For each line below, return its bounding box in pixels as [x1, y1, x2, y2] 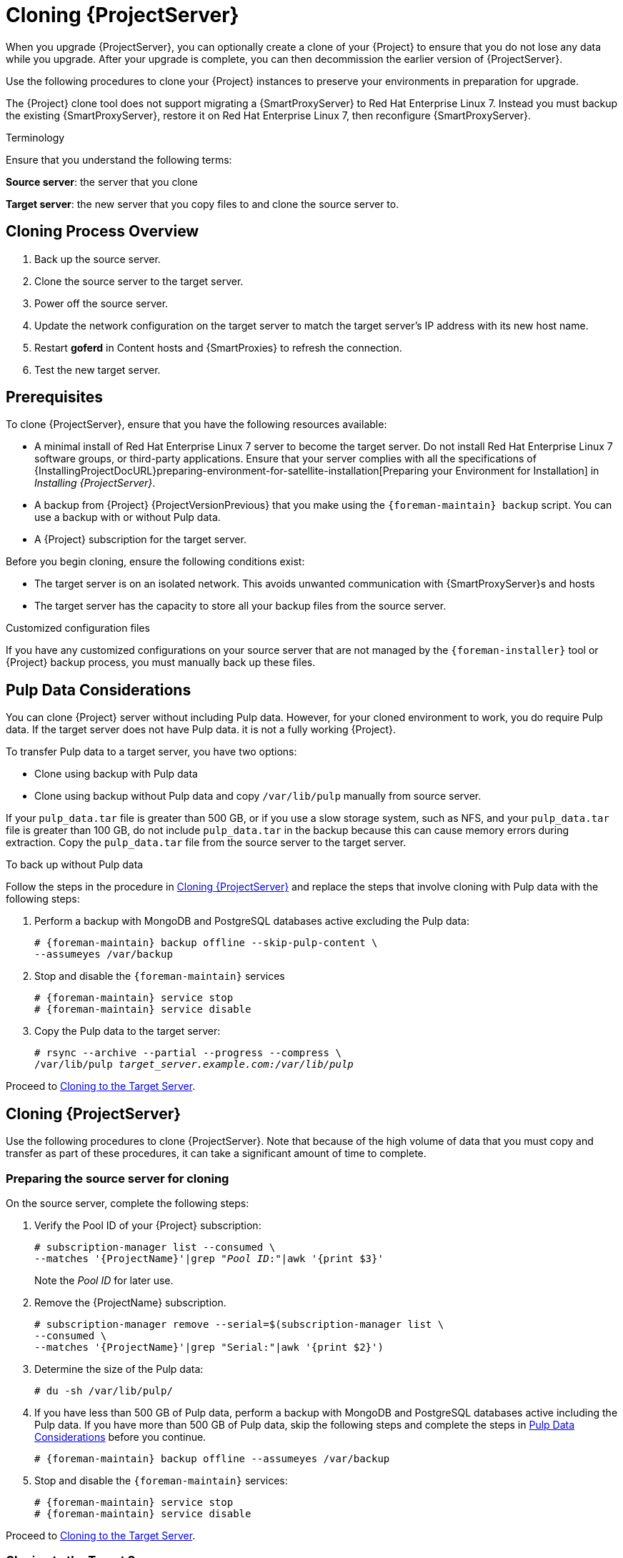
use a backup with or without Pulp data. [34, 511, 221, 524]
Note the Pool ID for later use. [34, 1274, 174, 1286]
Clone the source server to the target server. [34, 274, 244, 287]
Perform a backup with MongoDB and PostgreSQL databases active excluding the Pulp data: [34, 915, 469, 928]
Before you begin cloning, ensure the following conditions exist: [6, 555, 305, 568]
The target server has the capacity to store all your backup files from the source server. [34, 600, 447, 612]
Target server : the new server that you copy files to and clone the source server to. [6, 197, 399, 210]
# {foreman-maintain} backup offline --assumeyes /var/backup [34, 1452, 390, 1464]
